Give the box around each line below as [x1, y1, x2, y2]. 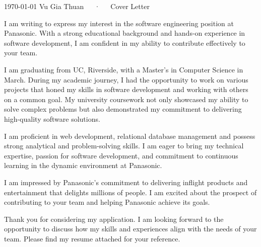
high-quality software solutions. [4, 113, 100, 124]
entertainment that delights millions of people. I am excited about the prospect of [4, 187, 257, 197]
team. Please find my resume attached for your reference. [4, 233, 180, 243]
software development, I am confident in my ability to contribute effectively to [4, 37, 245, 48]
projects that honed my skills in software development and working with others [4, 84, 248, 95]
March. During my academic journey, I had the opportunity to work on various [4, 74, 248, 85]
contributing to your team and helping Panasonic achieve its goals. [4, 197, 210, 207]
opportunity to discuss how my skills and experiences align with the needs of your [4, 223, 257, 234]
